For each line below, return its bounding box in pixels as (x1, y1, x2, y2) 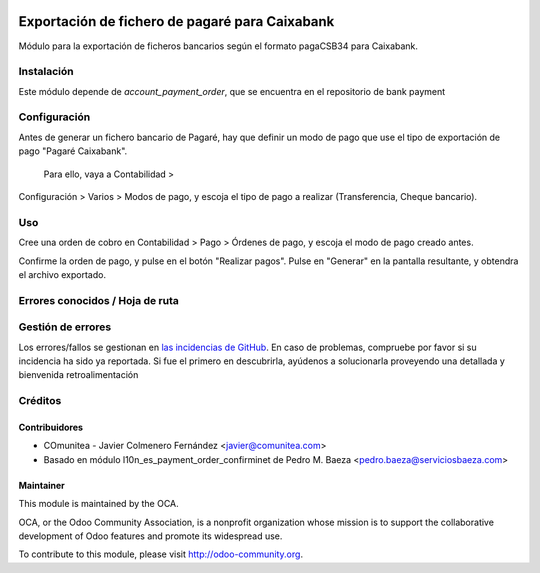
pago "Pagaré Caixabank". (18, 145, 128, 157)
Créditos (18, 394, 62, 408)
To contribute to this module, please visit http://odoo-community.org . (18, 548, 304, 560)
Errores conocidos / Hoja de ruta (18, 293, 180, 307)
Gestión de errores (18, 320, 112, 334)
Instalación (18, 65, 74, 79)
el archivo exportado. (18, 268, 107, 280)
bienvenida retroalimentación (18, 369, 139, 381)
